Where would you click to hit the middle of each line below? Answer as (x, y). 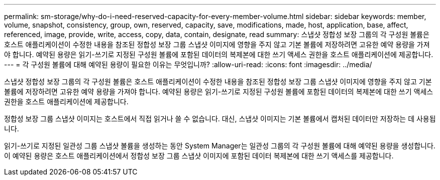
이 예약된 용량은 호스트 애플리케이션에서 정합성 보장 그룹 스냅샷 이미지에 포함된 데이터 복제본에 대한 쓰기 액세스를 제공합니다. (199, 156)
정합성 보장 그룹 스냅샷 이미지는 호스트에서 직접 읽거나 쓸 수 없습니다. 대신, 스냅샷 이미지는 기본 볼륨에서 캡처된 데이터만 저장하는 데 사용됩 (220, 119)
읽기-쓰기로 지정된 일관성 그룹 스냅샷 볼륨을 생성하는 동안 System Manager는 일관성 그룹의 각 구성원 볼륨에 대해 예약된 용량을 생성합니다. (220, 146)
